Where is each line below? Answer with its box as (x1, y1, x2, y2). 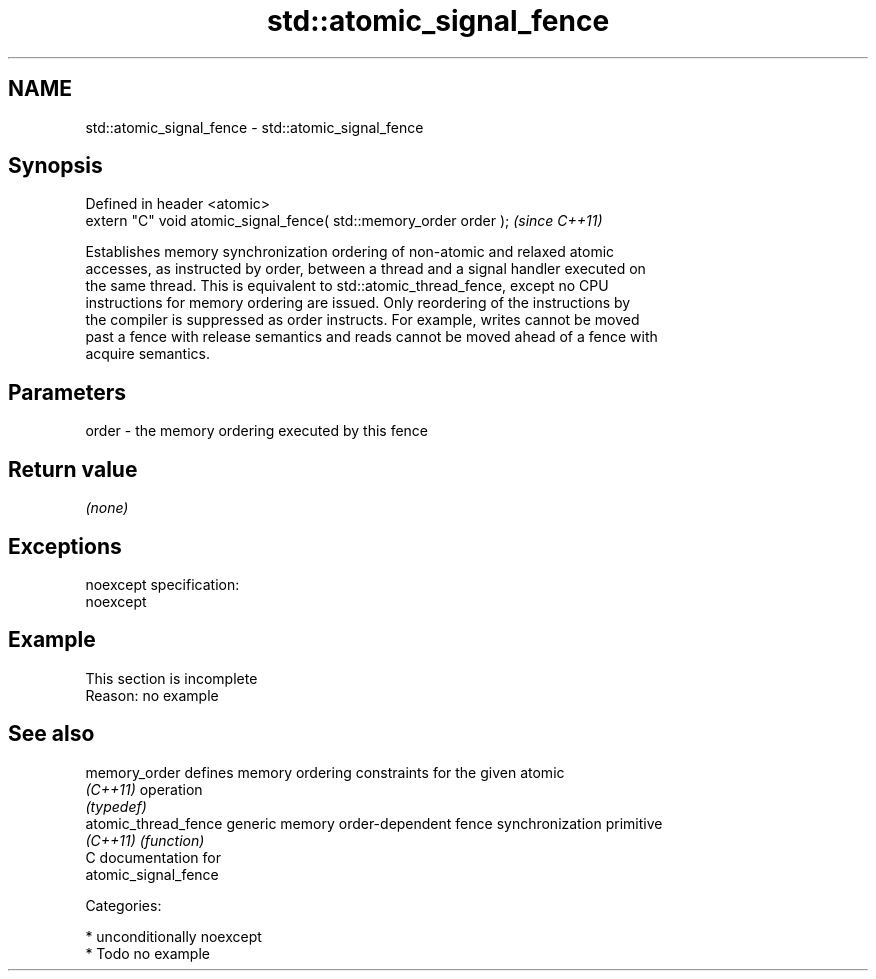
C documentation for (85, 848, 222, 866)
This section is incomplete (85, 669, 258, 687)
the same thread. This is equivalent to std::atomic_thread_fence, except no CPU (85, 277, 609, 295)
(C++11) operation (85, 780, 203, 798)
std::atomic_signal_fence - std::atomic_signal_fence (85, 118, 424, 136)
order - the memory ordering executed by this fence (85, 422, 429, 440)
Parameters (8, 379, 126, 405)
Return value (8, 456, 138, 482)
